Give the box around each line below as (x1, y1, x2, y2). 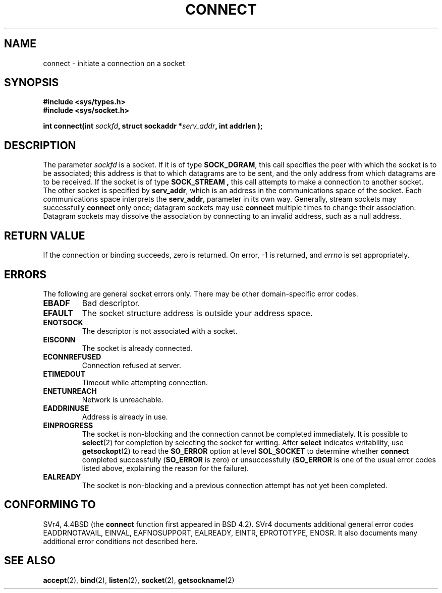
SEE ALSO (4, 554, 56, 567)
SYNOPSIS (4, 76, 59, 89)
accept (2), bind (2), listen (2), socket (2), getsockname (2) (43, 575, 235, 584)
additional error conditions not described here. (43, 537, 198, 546)
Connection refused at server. (82, 361, 182, 370)
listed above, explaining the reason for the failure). (82, 463, 249, 472)
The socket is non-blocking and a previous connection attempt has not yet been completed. (82, 481, 388, 490)
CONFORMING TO (4, 498, 96, 511)
